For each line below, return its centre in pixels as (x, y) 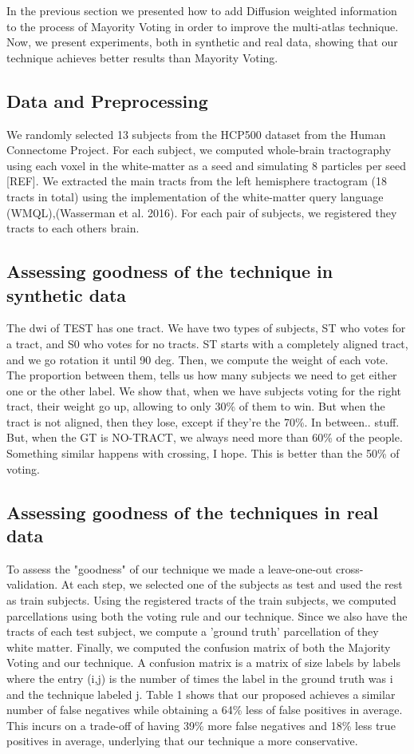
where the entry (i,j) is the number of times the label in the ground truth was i (200, 679)
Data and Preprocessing (107, 100)
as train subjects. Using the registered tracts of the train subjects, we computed (201, 600)
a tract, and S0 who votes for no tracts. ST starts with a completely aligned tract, (207, 343)
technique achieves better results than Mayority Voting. (142, 57)
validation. (32, 584)
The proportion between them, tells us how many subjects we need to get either (202, 375)
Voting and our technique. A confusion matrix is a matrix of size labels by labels (204, 663)
